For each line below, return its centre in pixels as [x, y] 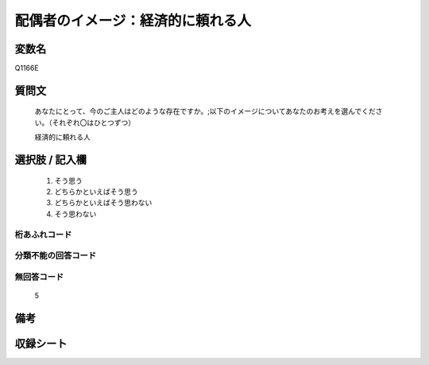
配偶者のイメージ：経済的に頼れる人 [133, 21]
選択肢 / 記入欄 [51, 160]
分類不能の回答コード [56, 256]
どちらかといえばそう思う [96, 192]
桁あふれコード [43, 235]
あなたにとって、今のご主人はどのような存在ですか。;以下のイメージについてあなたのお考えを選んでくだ [205, 111]
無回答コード [39, 277]
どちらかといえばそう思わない [103, 203]
